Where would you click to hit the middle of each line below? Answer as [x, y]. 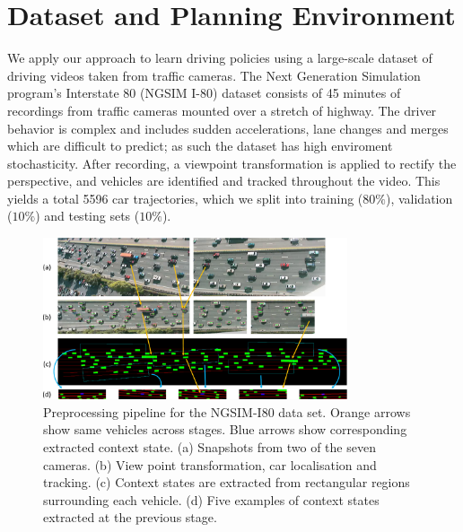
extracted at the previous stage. [130, 517]
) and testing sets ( [87, 216]
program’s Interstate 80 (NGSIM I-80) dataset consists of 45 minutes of [204, 93]
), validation [419, 198]
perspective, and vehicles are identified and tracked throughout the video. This [224, 181]
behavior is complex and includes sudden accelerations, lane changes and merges [228, 128]
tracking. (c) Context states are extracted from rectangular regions [227, 482]
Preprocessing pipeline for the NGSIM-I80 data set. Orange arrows [227, 411]
